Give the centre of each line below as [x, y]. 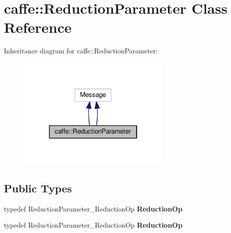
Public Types [38, 188]
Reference [38, 27]
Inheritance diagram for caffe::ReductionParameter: [81, 51]
